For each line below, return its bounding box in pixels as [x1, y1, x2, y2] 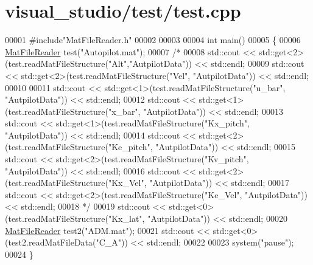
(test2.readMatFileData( [5, 236, 96, 249]
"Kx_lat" [108, 212, 142, 225]
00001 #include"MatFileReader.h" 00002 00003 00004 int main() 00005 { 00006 [5, 33, 301, 46]
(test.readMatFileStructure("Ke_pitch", [5, 140, 153, 153]
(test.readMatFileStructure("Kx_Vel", [5, 176, 147, 189]
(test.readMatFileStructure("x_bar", [5, 105, 141, 117]
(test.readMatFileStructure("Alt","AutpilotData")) [5, 57, 192, 70]
